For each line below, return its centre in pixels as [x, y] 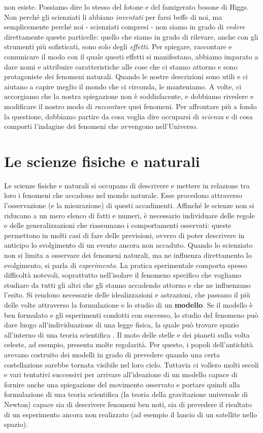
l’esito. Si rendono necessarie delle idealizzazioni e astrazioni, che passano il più [127, 295]
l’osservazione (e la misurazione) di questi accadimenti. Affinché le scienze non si [129, 205]
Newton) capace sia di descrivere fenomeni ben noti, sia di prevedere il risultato [128, 404]
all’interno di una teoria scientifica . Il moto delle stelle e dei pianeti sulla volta [127, 334]
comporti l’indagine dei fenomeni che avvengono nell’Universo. [101, 126]
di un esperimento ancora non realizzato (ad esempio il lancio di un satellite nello [131, 414]
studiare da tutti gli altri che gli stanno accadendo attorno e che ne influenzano [127, 285]
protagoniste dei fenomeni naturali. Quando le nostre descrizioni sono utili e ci [126, 76]
